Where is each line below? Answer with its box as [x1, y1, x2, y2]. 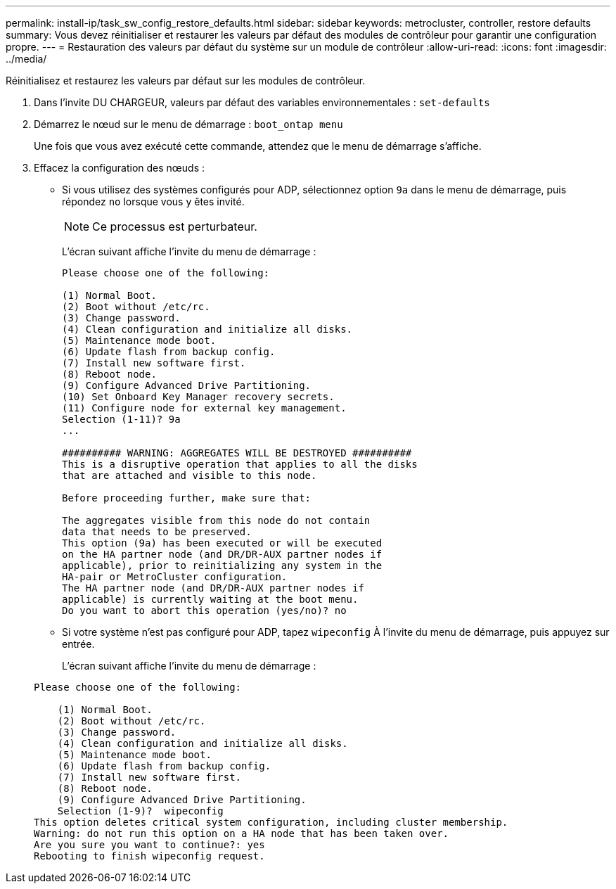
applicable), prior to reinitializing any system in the [62, 560, 383, 571]
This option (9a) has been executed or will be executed [62, 537, 383, 549]
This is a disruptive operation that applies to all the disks [62, 459, 418, 470]
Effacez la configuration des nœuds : [34, 162, 205, 174]
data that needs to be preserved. [62, 526, 252, 537]
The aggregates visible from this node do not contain [62, 515, 371, 526]
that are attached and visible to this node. [62, 470, 317, 481]
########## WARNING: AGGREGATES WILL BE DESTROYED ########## [62, 447, 412, 459]
